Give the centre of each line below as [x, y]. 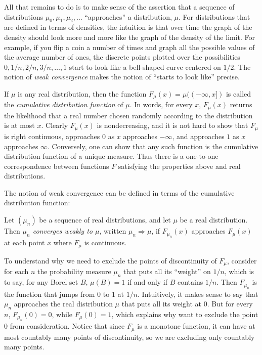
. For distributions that [214, 16]
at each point [25, 242]
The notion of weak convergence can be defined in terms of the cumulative [119, 192]
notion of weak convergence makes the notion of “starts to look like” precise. [122, 77]
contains [190, 282]
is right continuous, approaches [52, 136]
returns [241, 104]
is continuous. [105, 242]
